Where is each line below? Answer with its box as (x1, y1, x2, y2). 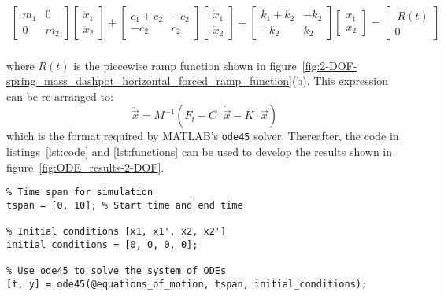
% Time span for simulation (6, 187, 154, 198)
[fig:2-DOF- (302, 57, 357, 73)
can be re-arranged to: (6, 87, 113, 104)
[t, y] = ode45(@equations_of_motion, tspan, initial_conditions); (6, 278, 368, 290)
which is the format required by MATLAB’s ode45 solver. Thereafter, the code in (6, 128, 399, 144)
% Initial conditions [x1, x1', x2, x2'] (6, 226, 227, 238)
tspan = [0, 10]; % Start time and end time (6, 199, 243, 211)
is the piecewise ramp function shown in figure (73, 57, 297, 73)
